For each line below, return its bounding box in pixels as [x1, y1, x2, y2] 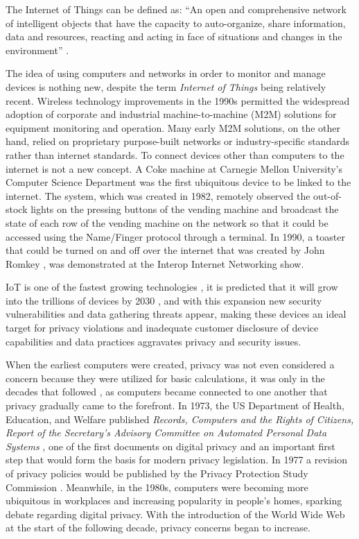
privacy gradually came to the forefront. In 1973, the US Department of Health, [6, 398, 344, 413]
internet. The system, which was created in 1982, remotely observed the [6, 188, 310, 203]
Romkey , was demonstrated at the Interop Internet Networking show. [6, 256, 304, 271]
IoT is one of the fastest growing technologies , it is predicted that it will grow [6, 280, 338, 294]
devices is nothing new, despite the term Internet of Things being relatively [6, 79, 326, 94]
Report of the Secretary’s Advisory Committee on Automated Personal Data [6, 425, 327, 440]
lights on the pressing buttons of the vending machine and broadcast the [30, 202, 339, 216]
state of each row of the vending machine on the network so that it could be [6, 215, 329, 230]
